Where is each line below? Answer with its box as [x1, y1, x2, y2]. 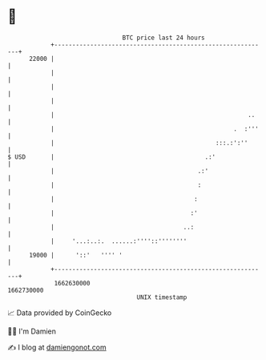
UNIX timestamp [136, 293, 187, 301]
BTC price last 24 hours [122, 34, 205, 42]
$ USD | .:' [7, 152, 216, 161]
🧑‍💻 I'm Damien [7, 326, 57, 336]
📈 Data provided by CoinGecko [7, 308, 112, 318]
